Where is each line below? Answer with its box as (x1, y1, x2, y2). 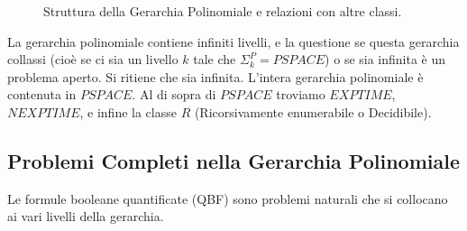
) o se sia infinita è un (325, 50, 446, 69)
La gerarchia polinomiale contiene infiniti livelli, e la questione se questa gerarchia (7, 32, 460, 51)
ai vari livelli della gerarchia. (7, 207, 164, 226)
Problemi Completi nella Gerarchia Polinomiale (7, 146, 460, 174)
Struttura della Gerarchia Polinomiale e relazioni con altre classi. (43, 2, 402, 20)
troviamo (276, 85, 325, 104)
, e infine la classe (79, 102, 177, 121)
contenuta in (7, 85, 77, 104)
